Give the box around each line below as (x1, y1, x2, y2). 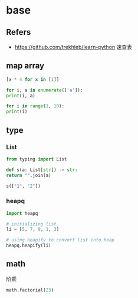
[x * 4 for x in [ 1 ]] (6, 76, 60, 83)
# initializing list (6, 221, 57, 227)
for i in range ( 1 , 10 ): (6, 103, 65, 109)
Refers (6, 27, 31, 37)
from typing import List (6, 156, 67, 162)
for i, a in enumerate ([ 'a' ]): (6, 87, 83, 93)
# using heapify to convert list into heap (6, 237, 115, 243)
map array (6, 61, 45, 71)
